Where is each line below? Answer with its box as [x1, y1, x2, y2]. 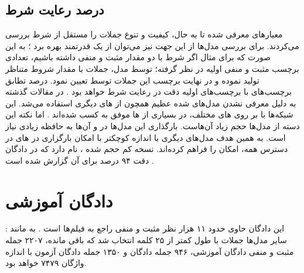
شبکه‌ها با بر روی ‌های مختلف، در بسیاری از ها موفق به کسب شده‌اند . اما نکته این [5, 108, 293, 120]
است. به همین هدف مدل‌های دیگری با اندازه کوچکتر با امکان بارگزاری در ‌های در [5, 131, 286, 143]
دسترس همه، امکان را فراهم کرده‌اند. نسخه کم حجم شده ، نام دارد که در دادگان [5, 143, 288, 155]
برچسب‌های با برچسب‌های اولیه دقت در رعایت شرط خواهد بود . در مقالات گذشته [5, 85, 292, 98]
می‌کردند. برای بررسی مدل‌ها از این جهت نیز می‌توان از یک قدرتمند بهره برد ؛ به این [5, 39, 299, 51]
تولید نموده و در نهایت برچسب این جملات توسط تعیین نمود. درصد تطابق [5, 74, 259, 86]
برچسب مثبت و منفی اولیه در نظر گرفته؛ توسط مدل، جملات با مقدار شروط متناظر [5, 62, 299, 74]
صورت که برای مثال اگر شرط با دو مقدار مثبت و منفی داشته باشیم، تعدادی [5, 51, 271, 63]
